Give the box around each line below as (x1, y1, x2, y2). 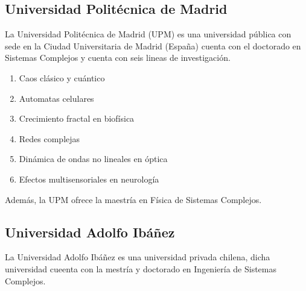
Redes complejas (19, 132, 80, 145)
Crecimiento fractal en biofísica (19, 112, 135, 125)
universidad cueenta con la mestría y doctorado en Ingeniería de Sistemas (5, 262, 277, 275)
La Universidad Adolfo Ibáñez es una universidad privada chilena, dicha (5, 251, 270, 263)
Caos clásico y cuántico (19, 71, 105, 84)
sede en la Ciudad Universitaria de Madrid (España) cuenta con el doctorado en (5, 39, 301, 52)
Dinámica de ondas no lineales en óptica (19, 152, 168, 165)
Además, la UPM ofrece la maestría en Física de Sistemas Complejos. (5, 193, 262, 205)
